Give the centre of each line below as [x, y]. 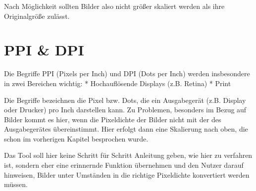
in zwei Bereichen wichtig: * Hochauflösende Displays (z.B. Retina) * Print [118, 83]
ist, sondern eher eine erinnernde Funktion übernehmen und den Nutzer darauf [124, 165]
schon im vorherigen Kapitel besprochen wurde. [76, 138]
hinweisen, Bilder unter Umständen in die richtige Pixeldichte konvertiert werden [127, 174]
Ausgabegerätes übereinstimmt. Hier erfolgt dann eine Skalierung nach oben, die [126, 129]
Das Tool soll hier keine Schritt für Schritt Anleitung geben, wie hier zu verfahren [128, 155]
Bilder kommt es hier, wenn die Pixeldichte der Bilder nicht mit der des [113, 119]
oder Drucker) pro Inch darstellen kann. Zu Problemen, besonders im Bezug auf [125, 110]
